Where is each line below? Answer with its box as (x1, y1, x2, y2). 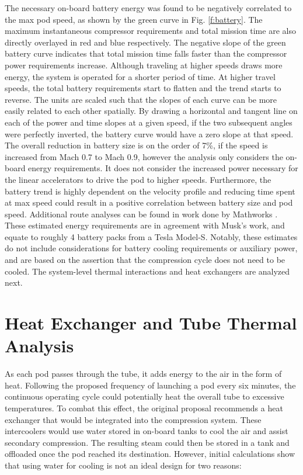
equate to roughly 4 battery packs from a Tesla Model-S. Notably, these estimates (5, 230, 298, 242)
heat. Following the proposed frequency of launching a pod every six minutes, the (5, 379, 296, 391)
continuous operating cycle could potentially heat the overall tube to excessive (5, 390, 284, 403)
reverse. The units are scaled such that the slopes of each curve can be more (5, 93, 277, 105)
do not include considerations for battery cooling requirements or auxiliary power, (5, 242, 298, 254)
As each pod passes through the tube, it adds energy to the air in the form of (5, 367, 282, 380)
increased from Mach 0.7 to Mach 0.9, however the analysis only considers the (5, 150, 283, 162)
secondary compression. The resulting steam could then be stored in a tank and (5, 436, 290, 448)
